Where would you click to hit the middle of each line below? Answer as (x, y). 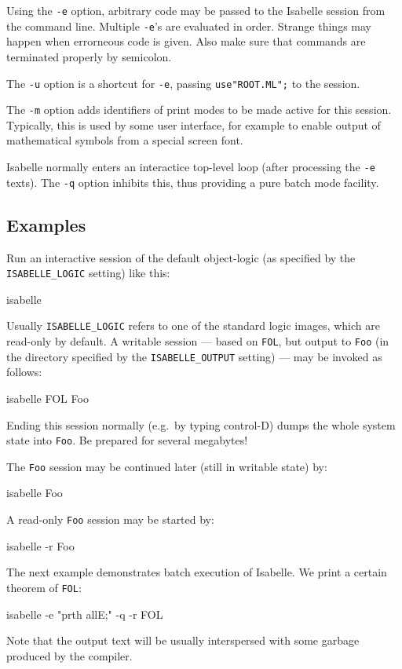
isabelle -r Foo (40, 545)
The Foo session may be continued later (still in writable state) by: (167, 466)
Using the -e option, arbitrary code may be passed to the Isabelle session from (196, 10)
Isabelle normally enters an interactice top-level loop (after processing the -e (191, 166)
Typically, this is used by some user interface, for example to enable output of (194, 124)
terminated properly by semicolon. (89, 56)
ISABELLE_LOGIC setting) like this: (88, 273)
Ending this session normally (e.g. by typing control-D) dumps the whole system (201, 424)
